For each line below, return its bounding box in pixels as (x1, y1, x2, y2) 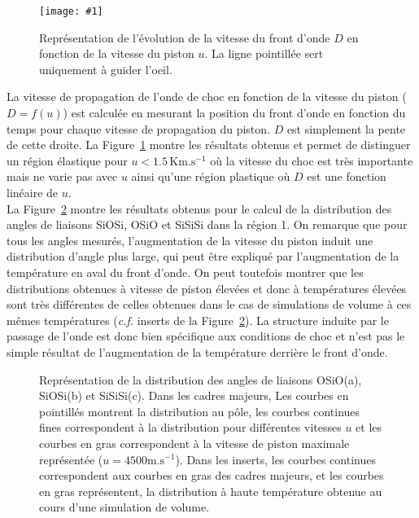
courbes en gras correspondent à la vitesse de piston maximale (39, 434, 350, 451)
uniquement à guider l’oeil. (39, 60, 172, 77)
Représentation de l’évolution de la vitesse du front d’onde (39, 29, 330, 46)
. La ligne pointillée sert (204, 45, 324, 62)
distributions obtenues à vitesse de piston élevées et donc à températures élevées (7, 279, 407, 296)
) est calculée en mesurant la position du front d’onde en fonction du (63, 104, 406, 121)
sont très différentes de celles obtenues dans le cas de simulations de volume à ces (7, 296, 412, 313)
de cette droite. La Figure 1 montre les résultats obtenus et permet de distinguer (7, 136, 411, 153)
